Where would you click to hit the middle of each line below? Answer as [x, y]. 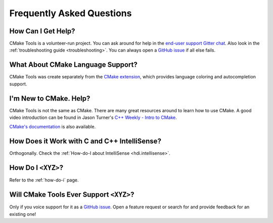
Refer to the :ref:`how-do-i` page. [44, 180]
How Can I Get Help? [42, 31]
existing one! [23, 214]
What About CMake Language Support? [73, 65]
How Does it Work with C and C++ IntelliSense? [85, 141]
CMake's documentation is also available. [53, 127]
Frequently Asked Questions [71, 13]
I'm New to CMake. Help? [50, 98]
